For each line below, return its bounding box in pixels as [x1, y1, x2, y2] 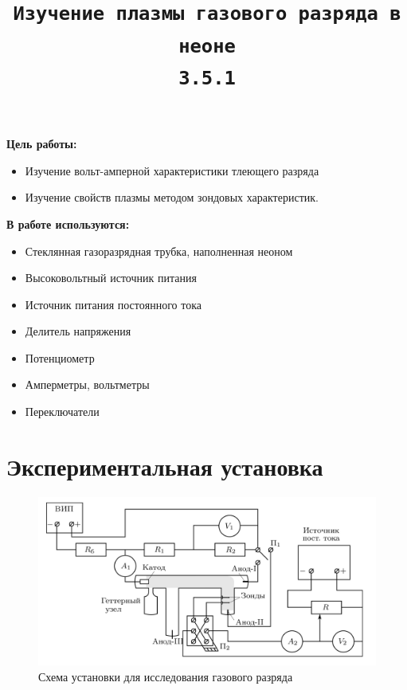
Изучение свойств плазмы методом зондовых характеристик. [25, 189, 319, 206]
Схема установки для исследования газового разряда [38, 668, 293, 684]
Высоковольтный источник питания [25, 269, 197, 286]
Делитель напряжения [25, 323, 131, 339]
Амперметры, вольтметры [25, 376, 150, 393]
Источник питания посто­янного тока [25, 296, 202, 312]
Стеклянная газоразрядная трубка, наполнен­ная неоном [25, 242, 293, 259]
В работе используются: [6, 215, 130, 232]
